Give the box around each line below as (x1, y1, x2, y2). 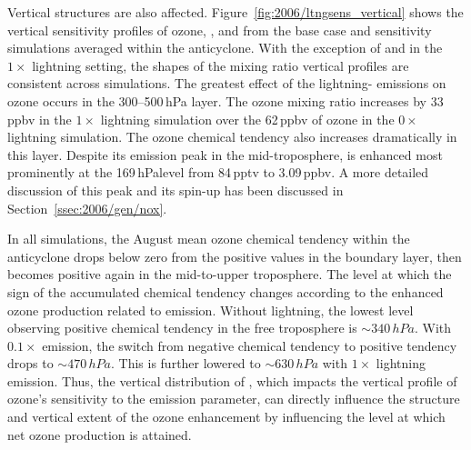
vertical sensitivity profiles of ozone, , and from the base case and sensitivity (7, 20, 432, 39)
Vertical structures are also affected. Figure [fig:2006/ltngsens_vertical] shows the (7, 3, 464, 21)
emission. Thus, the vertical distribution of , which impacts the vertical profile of (7, 371, 457, 390)
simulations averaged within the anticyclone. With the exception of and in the (7, 38, 443, 57)
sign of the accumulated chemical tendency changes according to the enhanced (7, 282, 444, 301)
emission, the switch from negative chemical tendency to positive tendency (42, 335, 457, 355)
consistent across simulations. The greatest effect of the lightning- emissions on (7, 74, 446, 93)
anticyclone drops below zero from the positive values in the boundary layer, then (7, 246, 462, 265)
